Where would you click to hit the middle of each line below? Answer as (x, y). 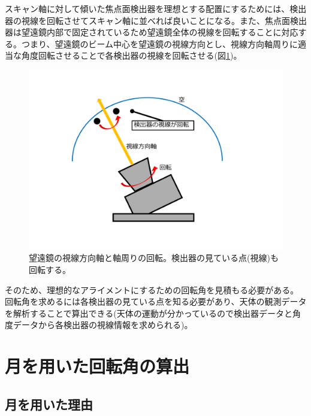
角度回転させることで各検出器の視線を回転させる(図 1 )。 (132, 55)
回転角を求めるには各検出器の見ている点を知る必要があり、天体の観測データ (156, 301)
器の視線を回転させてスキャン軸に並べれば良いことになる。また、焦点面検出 (156, 20)
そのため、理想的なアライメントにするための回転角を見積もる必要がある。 (152, 289)
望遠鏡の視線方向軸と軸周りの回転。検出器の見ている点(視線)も (154, 258)
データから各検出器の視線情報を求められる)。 (103, 325)
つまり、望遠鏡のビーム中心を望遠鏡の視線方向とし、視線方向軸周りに (160, 43)
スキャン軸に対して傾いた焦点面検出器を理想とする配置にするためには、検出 (156, 8)
